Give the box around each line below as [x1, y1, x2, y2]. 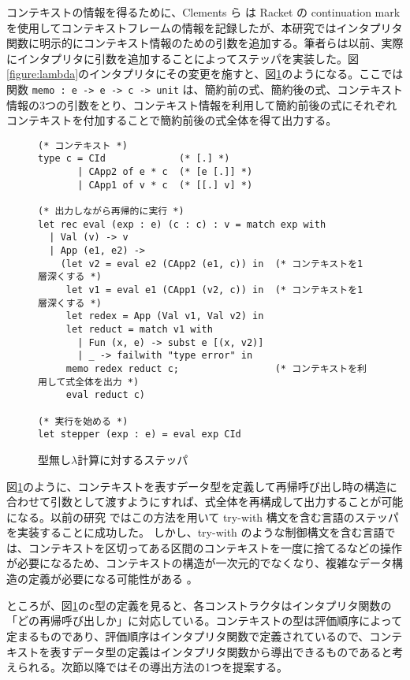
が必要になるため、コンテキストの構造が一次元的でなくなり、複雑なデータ [6, 555, 393, 571]
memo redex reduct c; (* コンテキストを [65, 362, 358, 374]
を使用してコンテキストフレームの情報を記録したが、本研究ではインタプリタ [6, 19, 403, 35]
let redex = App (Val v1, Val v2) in [65, 310, 264, 322]
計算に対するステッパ [77, 451, 188, 467]
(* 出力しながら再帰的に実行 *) [38, 206, 184, 217]
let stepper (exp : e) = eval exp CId [38, 429, 241, 440]
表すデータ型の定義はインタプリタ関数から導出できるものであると [50, 643, 393, 660]
